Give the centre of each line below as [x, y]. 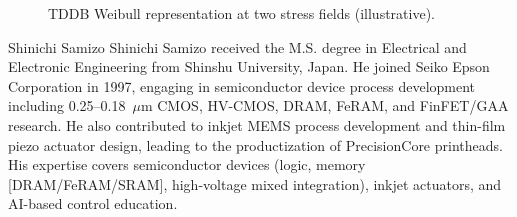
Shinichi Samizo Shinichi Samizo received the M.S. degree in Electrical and [237, 46]
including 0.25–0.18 [67, 105]
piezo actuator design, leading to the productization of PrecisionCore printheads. [255, 144]
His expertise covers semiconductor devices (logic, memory [187, 164]
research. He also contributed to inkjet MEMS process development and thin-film [257, 124]
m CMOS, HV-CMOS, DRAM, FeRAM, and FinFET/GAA [324, 105]
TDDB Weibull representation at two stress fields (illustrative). [241, 13]
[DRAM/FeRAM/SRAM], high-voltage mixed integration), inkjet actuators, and [255, 183]
